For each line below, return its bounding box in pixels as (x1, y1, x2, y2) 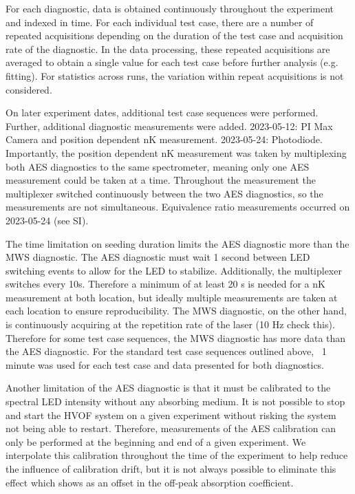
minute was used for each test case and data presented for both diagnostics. (6, 357, 325, 372)
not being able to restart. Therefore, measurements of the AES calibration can (6, 421, 336, 436)
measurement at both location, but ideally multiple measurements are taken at (6, 290, 338, 304)
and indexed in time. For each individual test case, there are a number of (6, 14, 314, 29)
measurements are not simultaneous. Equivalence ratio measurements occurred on (6, 200, 350, 214)
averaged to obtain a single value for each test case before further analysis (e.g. (6, 55, 338, 69)
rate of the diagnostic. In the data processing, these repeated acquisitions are (6, 41, 330, 56)
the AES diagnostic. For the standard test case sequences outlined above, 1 (6, 344, 327, 358)
